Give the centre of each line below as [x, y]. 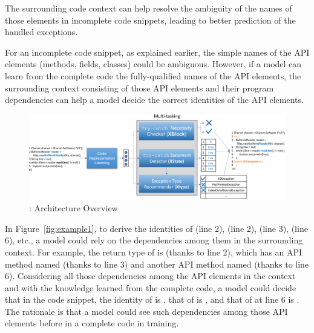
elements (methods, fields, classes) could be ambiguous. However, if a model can [153, 64]
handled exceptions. [41, 32]
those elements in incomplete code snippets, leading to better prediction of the [150, 20]
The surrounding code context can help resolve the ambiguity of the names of [149, 8]
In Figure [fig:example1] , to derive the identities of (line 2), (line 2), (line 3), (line [156, 228]
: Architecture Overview [74, 208]
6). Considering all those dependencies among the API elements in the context [150, 276]
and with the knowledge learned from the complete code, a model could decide [151, 287]
